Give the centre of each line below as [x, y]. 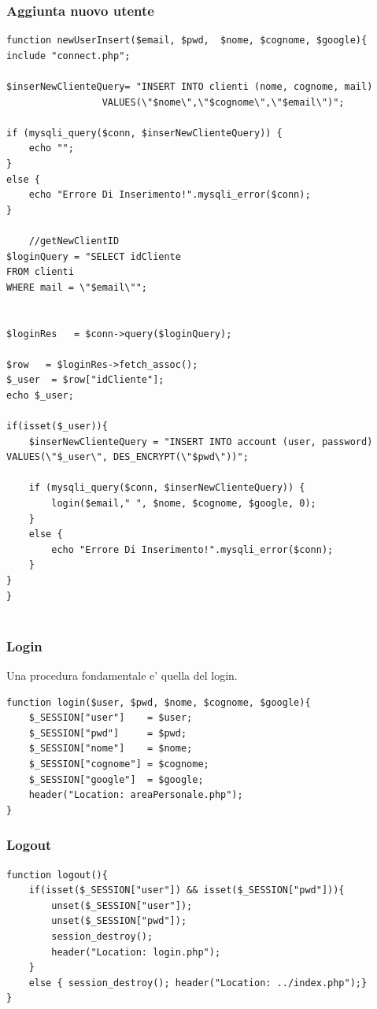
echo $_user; [40, 395]
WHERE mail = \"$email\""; [77, 287]
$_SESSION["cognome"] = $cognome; [119, 764]
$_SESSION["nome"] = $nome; [111, 749]
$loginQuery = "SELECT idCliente [94, 256]
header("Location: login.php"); [136, 952]
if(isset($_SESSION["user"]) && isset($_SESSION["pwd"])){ [187, 890]
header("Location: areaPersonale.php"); [136, 795]
